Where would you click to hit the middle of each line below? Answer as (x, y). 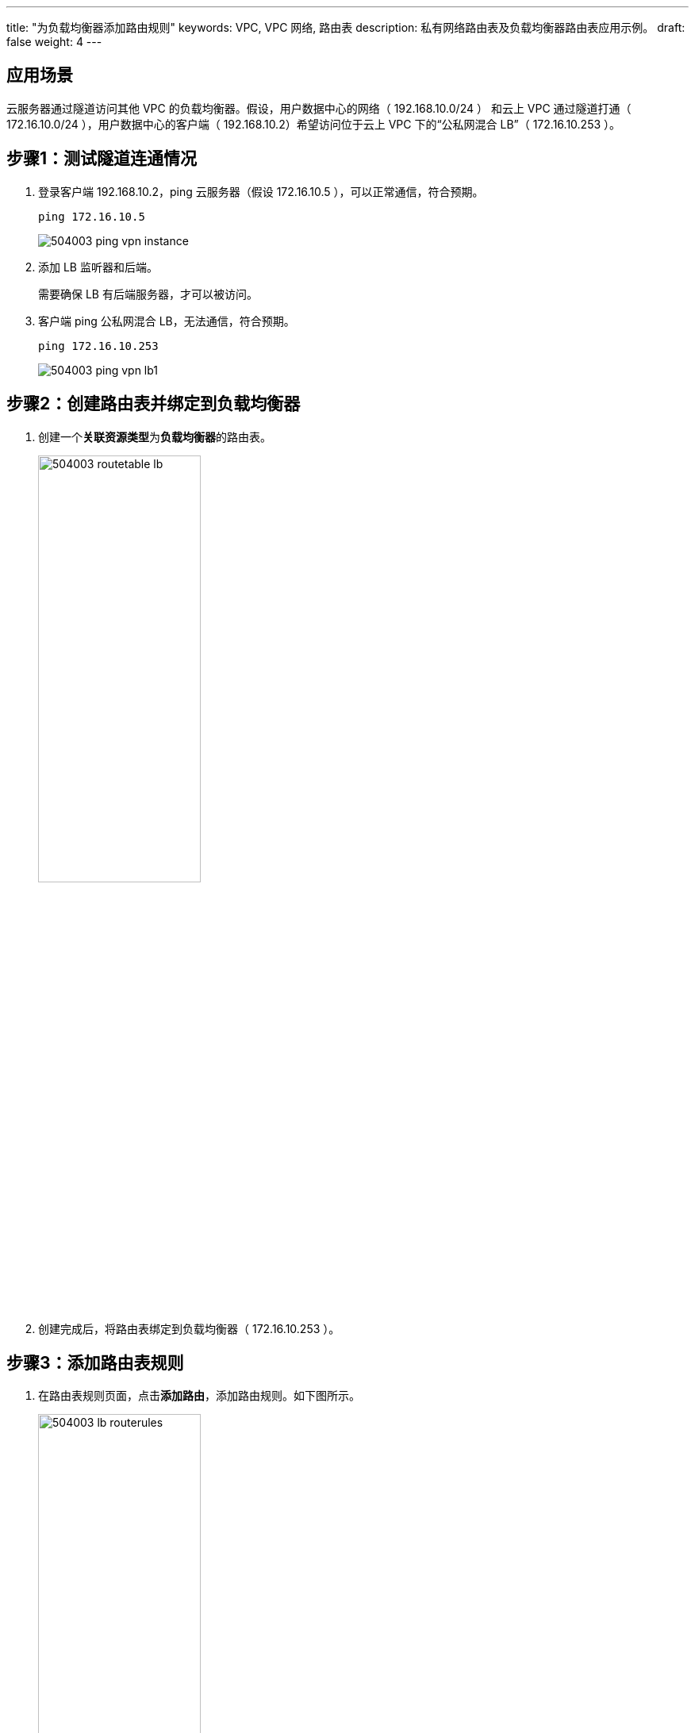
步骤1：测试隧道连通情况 (102, 159)
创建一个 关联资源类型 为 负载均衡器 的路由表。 (155, 436)
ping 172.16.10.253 (98, 346)
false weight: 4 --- (54, 42)
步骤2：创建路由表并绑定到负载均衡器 (154, 404)
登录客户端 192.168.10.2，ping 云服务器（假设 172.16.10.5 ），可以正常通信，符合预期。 (261, 191)
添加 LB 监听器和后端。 (98, 267)
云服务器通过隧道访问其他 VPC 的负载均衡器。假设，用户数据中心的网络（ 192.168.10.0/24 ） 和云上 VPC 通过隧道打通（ (319, 108)
